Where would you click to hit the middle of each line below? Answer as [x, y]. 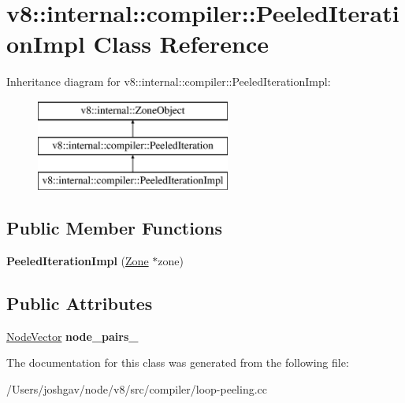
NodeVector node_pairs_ [72, 336]
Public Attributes [80, 303]
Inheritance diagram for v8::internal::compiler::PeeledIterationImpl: [169, 81]
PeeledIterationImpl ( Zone [78, 261]
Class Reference [181, 44]
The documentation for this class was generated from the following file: [178, 362]
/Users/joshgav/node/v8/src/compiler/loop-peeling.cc [137, 389]
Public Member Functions [114, 228]
